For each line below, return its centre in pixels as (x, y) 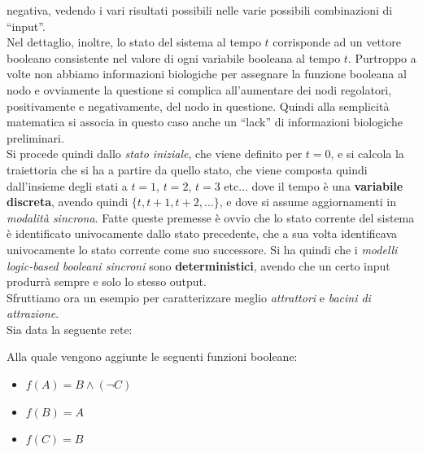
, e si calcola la (367, 154)
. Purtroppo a (382, 57)
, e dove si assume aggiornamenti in (307, 202)
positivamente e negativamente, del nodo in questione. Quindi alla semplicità (198, 106)
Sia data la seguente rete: (70, 329)
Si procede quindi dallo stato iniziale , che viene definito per (155, 154)
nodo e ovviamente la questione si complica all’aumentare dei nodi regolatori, (199, 89)
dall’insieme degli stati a (67, 185)
